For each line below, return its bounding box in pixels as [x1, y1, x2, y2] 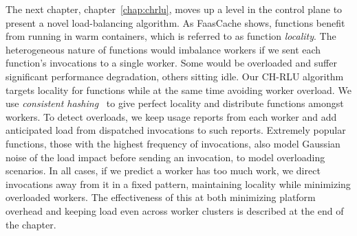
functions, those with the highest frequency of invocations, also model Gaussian [6, 136, 340, 150]
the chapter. [6, 217, 56, 231]
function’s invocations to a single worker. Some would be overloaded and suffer [6, 56, 337, 70]
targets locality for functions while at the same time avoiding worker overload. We [6, 82, 351, 97]
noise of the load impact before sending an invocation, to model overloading [6, 150, 325, 164]
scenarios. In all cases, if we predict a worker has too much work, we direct [6, 163, 321, 178]
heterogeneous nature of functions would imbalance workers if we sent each [6, 42, 321, 56]
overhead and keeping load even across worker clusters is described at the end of [6, 203, 344, 217]
